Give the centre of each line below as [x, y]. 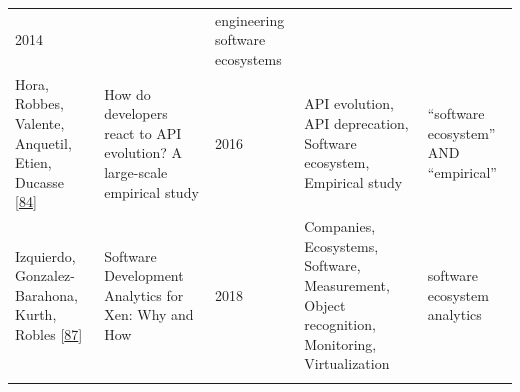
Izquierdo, [45, 255]
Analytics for [144, 294]
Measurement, [347, 284]
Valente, [40, 122]
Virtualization [347, 363]
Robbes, [39, 103]
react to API [143, 132]
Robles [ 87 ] [49, 333]
